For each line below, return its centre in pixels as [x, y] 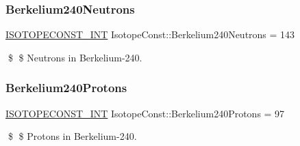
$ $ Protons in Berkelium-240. [72, 136]
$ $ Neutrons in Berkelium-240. [75, 57]
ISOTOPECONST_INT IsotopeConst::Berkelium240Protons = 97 [145, 113]
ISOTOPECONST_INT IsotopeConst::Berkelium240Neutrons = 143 [150, 34]
